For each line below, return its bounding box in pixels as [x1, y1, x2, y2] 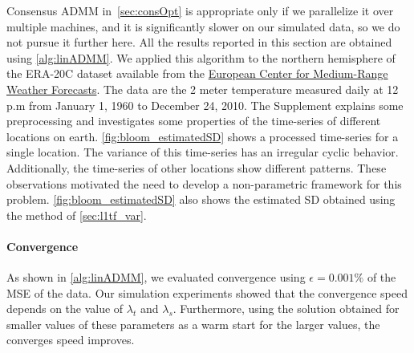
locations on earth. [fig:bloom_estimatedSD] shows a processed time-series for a [6, 128, 399, 144]
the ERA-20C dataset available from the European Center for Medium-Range [6, 65, 388, 82]
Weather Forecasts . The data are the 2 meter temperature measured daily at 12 [6, 80, 399, 97]
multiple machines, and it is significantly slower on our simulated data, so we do [6, 18, 400, 34]
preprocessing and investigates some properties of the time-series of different [6, 112, 381, 129]
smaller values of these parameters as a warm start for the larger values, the [6, 315, 380, 332]
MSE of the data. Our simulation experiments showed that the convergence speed [6, 284, 408, 301]
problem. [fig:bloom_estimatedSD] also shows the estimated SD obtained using [6, 191, 396, 208]
